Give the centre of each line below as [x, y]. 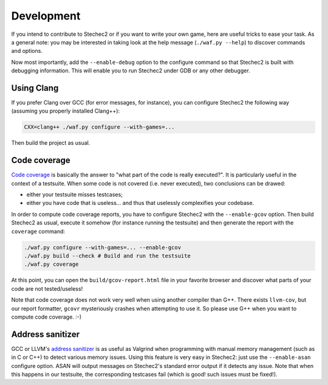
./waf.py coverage [51, 264]
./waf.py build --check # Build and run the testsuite [107, 256]
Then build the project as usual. [51, 143]
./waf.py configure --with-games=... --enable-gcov [103, 247]
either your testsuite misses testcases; [74, 195]
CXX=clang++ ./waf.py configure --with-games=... [99, 127]
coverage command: [38, 231]
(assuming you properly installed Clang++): [66, 111]
